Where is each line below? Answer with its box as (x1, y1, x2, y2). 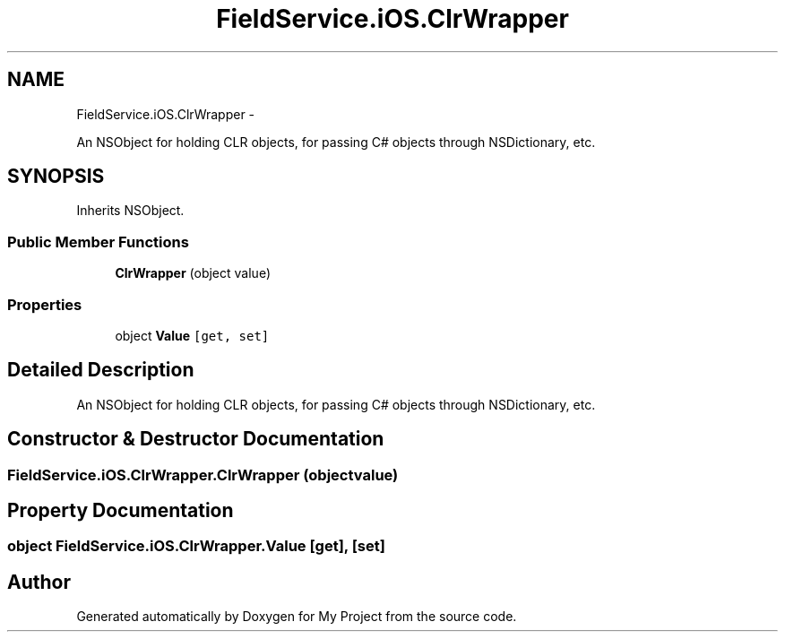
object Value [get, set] (115, 327, 270, 343)
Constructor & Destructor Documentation (7, 427, 384, 451)
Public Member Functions (7, 232, 189, 251)
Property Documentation (7, 499, 234, 522)
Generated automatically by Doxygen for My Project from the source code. (76, 609, 517, 625)
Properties (7, 295, 82, 314)
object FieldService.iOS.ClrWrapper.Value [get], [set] (7, 537, 385, 556)
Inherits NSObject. (76, 203, 185, 219)
